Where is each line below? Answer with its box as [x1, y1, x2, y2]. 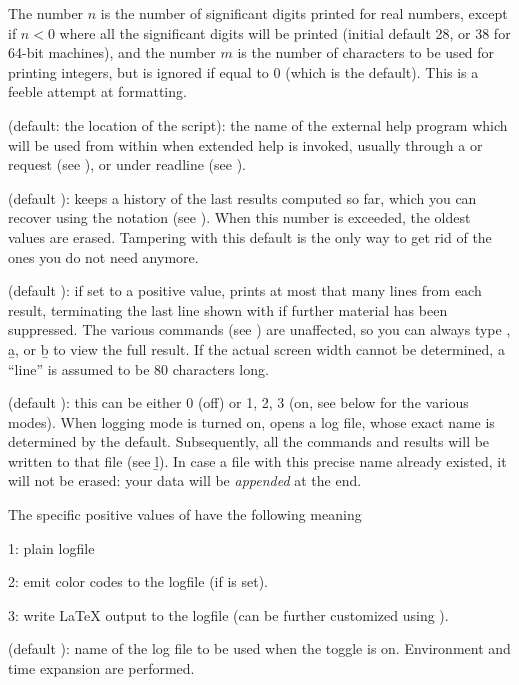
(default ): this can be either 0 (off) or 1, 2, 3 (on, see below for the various [8, 392, 469, 413]
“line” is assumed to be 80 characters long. [8, 358, 269, 379]
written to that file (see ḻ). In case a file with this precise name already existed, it [8, 450, 507, 471]
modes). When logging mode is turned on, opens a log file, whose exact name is [8, 411, 495, 432]
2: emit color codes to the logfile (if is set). [8, 571, 269, 592]
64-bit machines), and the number [8, 42, 216, 63]
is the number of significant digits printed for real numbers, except [100, 3, 508, 23]
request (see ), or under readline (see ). [8, 154, 246, 175]
